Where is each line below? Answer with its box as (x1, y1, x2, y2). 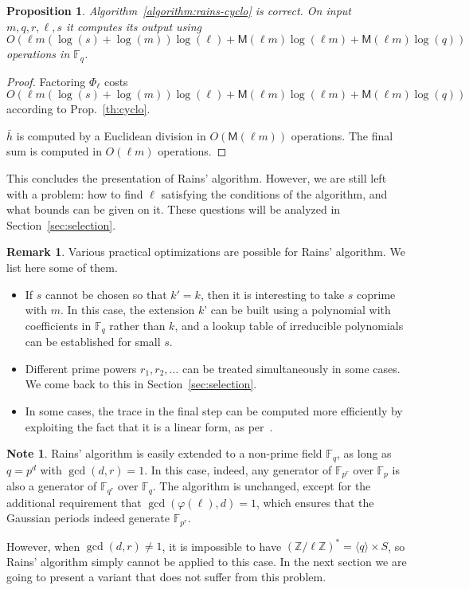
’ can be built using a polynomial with (204, 301, 391, 318)
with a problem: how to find (6, 185, 143, 202)
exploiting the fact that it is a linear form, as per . (25, 418, 273, 435)
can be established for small (25, 333, 161, 350)
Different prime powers (25, 360, 137, 376)
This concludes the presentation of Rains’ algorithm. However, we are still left (6, 170, 387, 187)
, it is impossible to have (162, 537, 282, 554)
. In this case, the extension (61, 301, 195, 318)
